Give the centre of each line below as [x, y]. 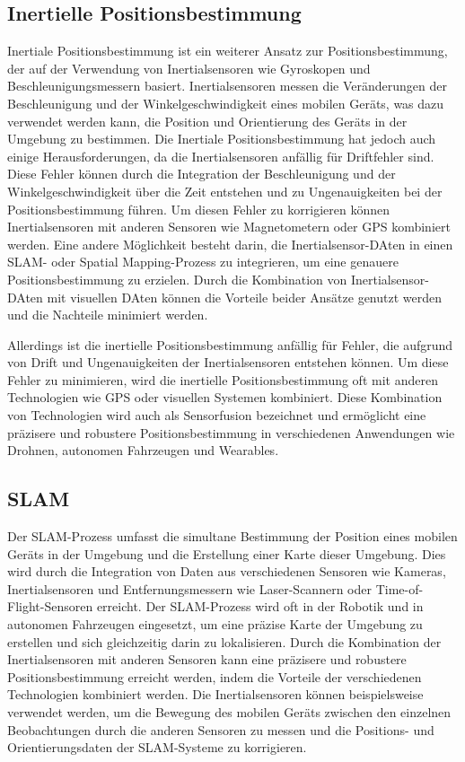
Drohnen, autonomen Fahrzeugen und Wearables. [143, 450]
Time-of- [399, 588]
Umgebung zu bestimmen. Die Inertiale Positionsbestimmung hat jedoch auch [222, 139]
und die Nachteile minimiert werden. [108, 315]
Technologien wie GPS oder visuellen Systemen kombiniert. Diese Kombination [225, 397]
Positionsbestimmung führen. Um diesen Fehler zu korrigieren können [198, 209]
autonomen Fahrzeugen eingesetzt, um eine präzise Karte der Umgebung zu [215, 624]
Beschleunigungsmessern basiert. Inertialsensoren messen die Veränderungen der [227, 86]
